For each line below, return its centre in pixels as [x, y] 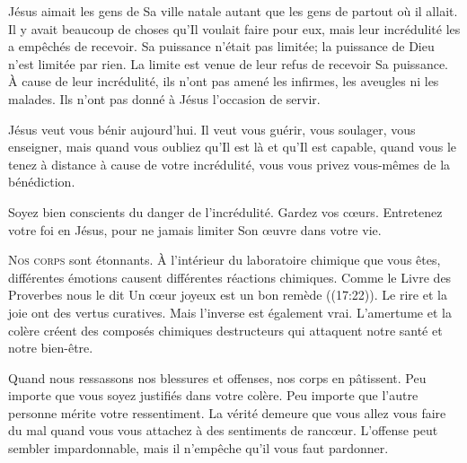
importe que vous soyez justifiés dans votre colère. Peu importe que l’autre [213, 395]
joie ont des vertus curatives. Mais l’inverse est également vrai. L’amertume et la [230, 312]
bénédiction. [42, 182]
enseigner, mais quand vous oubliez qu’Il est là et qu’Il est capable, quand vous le [233, 147]
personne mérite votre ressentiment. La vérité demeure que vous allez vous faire [227, 412]
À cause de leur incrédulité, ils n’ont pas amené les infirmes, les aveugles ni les [224, 81]
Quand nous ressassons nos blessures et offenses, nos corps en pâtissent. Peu [217, 377]
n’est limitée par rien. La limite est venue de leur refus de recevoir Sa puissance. [228, 63]
